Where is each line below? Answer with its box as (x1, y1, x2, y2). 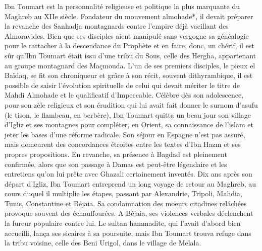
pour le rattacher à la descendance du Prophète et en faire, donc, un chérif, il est (5, 40, 254, 51)
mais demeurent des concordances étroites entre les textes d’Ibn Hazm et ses (5, 139, 241, 149)
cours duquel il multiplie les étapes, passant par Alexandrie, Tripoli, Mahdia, (5, 188, 242, 199)
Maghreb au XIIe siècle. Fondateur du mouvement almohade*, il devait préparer (5, 11, 253, 21)
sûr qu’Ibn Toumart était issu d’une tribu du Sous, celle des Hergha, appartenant (5, 50, 256, 60)
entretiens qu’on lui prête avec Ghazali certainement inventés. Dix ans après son (5, 169, 252, 179)
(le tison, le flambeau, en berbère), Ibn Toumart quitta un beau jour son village (5, 109, 251, 120)
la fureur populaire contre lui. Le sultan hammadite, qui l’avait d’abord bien (5, 218, 241, 228)
